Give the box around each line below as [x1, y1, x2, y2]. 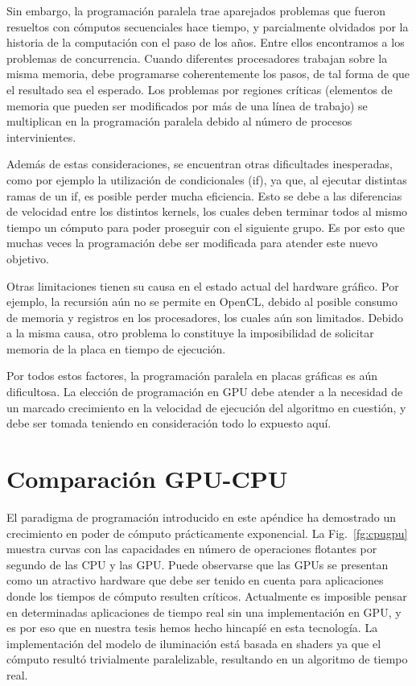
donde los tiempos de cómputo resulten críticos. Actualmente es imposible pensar [6, 587, 407, 604]
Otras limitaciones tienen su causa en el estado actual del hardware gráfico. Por [6, 277, 399, 294]
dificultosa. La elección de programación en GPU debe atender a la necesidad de [6, 383, 403, 400]
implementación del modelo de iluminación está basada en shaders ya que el [6, 634, 381, 651]
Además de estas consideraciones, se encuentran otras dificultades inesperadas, [6, 155, 393, 172]
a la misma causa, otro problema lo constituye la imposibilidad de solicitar [6, 324, 374, 341]
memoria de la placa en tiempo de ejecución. [6, 340, 226, 357]
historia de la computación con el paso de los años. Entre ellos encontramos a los [6, 34, 405, 51]
